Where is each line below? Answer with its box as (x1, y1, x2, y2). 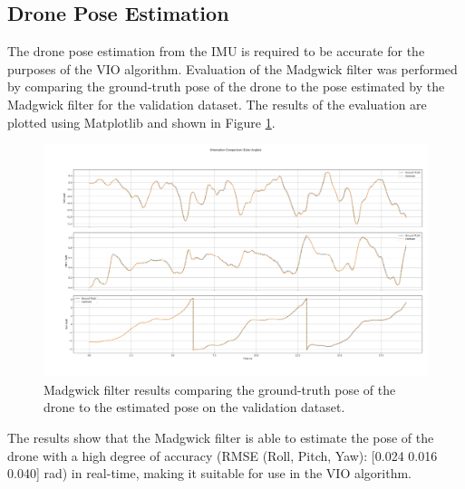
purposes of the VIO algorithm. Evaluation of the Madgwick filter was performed (7, 59, 458, 78)
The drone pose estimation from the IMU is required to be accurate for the (7, 42, 425, 61)
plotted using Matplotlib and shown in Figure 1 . (7, 112, 276, 131)
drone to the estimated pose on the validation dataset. (44, 398, 345, 417)
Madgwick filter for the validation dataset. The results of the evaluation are (7, 94, 427, 113)
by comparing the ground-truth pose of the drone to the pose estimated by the (7, 77, 445, 96)
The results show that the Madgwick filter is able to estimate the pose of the (7, 428, 434, 447)
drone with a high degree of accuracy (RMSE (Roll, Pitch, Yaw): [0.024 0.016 (7, 446, 438, 465)
